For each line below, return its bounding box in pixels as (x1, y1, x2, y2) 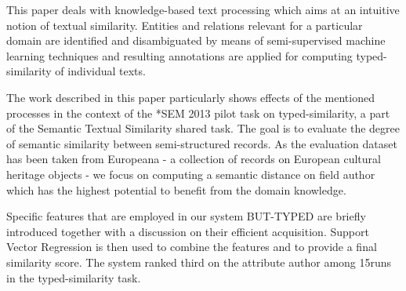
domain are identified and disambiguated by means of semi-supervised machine (6, 32, 386, 49)
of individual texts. (55, 63, 146, 79)
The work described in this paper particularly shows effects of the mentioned (6, 89, 375, 105)
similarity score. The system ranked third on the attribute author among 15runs (6, 253, 392, 270)
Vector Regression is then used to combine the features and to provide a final (6, 238, 377, 255)
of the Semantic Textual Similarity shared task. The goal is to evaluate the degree (6, 120, 400, 136)
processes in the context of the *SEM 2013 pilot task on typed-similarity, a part (6, 104, 390, 121)
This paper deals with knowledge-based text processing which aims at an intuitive (6, 2, 400, 17)
